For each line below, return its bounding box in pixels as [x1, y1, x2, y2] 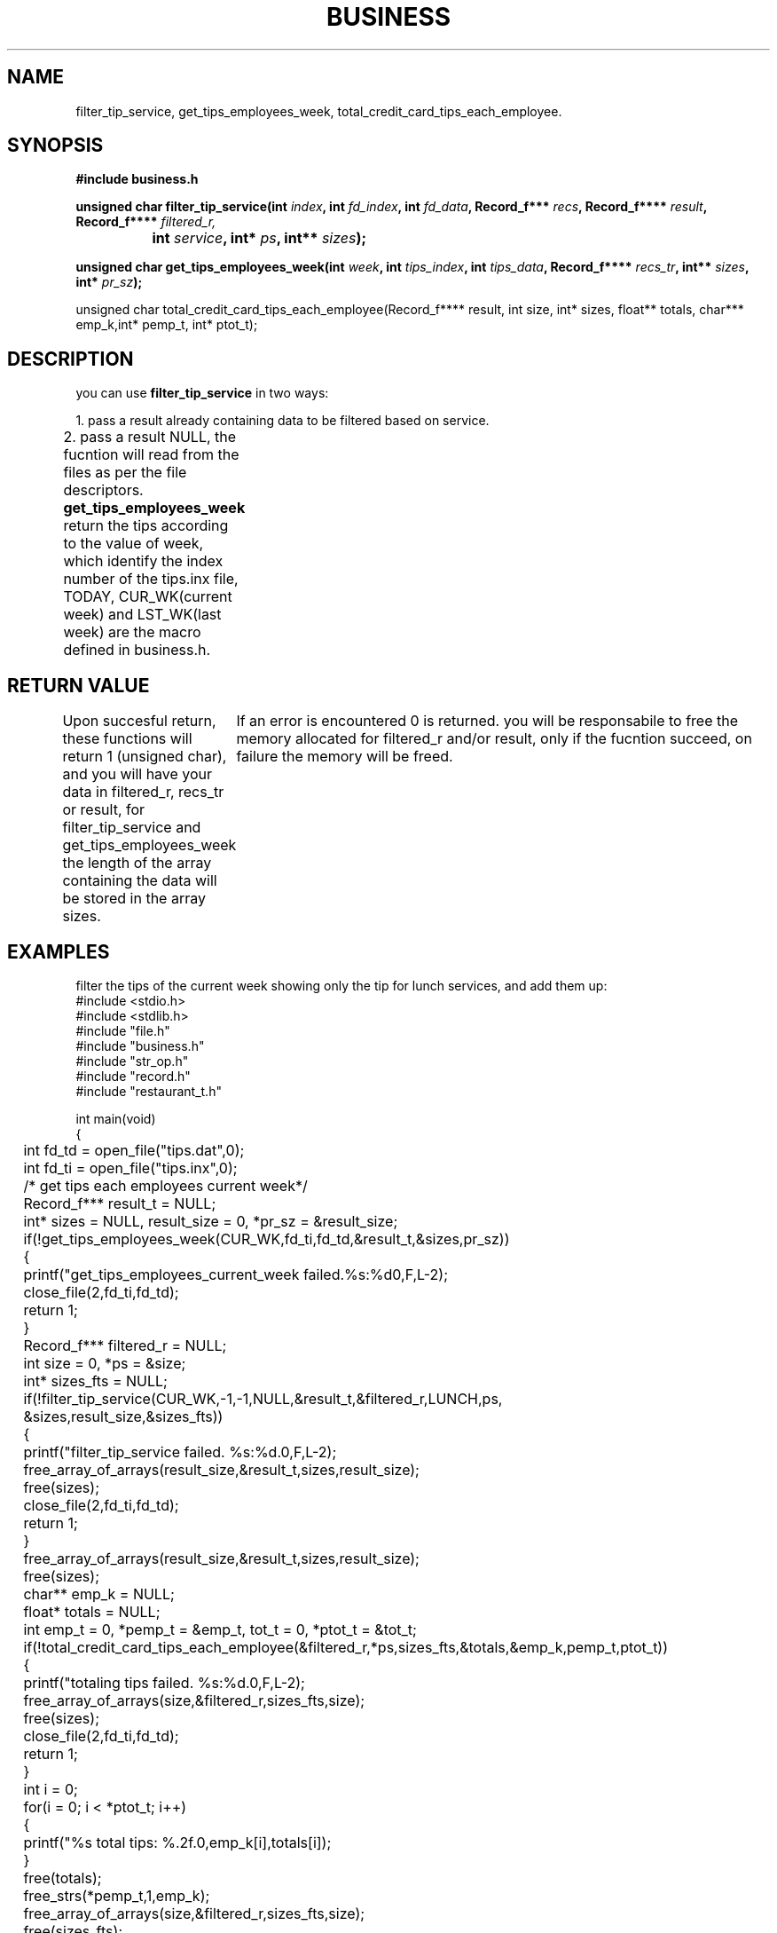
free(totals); [23, 1868, 102, 1887]
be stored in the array [62, 889, 206, 908]
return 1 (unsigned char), [62, 747, 227, 766]
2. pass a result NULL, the [63, 428, 237, 446]
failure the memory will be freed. [236, 747, 453, 766]
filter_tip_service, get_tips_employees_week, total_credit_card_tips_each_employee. [75, 103, 562, 119]
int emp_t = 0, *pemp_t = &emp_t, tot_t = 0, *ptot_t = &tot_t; [23, 1620, 417, 1638]
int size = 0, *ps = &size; [23, 1353, 186, 1372]
